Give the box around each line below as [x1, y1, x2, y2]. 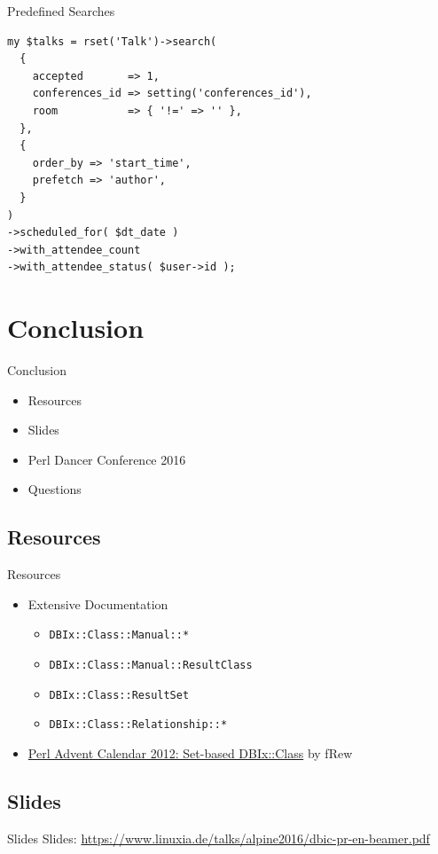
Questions [27, 480, 82, 498]
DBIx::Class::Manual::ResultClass [49, 659, 253, 672]
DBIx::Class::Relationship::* [49, 718, 228, 732]
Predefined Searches [7, 2, 115, 20]
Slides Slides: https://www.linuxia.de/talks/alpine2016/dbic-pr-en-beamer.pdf [7, 828, 430, 847]
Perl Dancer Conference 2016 [27, 450, 186, 468]
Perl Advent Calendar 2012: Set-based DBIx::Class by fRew [27, 744, 353, 763]
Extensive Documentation [27, 594, 168, 613]
